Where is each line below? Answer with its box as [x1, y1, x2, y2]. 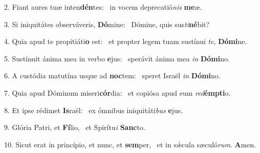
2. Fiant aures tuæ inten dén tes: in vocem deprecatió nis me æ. [4, 2, 202, 12]
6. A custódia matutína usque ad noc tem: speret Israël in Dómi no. [4, 70, 221, 81]
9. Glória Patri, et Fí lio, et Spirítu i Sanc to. [4, 122, 145, 133]
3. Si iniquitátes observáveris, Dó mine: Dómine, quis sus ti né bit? [4, 18, 210, 29]
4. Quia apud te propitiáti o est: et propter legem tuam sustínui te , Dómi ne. [4, 36, 247, 47]
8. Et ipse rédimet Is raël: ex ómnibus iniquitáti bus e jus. [4, 104, 183, 115]
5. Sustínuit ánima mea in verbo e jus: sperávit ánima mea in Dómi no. [4, 53, 230, 63]
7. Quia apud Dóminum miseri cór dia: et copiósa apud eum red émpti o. [4, 87, 231, 98]
